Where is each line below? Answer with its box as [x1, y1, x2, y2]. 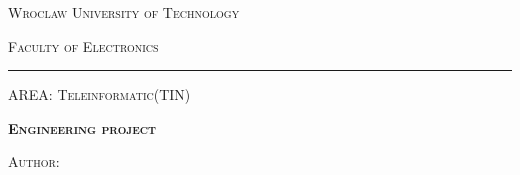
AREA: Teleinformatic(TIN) [8, 84, 191, 105]
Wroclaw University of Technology [8, 2, 240, 22]
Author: [8, 151, 60, 172]
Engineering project [8, 117, 157, 138]
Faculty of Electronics [8, 35, 159, 56]
